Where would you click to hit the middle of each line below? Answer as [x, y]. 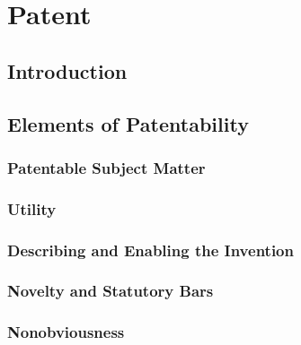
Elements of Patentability [128, 123]
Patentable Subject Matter [106, 167]
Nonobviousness [66, 332]
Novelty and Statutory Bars [111, 291]
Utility [32, 208]
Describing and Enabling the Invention [150, 250]
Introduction [67, 70]
